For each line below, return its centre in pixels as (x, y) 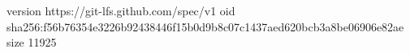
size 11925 (32, 42)
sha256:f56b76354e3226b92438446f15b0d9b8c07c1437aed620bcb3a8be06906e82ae (205, 26)
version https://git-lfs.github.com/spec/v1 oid (121, 10)
